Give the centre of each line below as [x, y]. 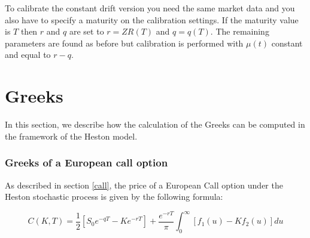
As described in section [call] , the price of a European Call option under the [144, 185]
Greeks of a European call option [86, 163]
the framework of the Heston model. [71, 136]
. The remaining [240, 31]
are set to [86, 31]
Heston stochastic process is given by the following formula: [114, 197]
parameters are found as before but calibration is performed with [124, 43]
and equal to [28, 55]
